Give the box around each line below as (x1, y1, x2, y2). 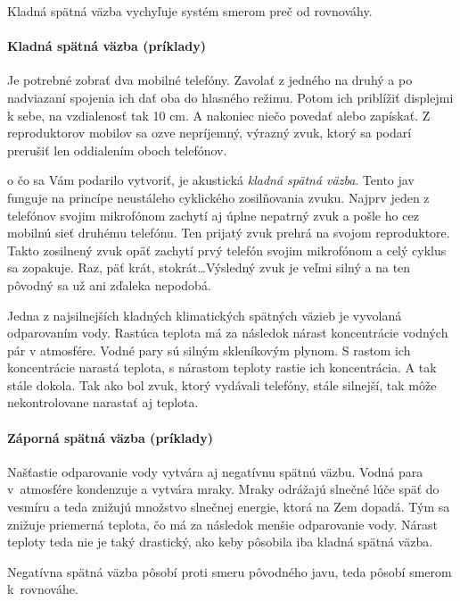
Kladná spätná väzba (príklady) (7, 37, 207, 55)
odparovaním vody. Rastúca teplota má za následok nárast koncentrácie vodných (7, 323, 448, 342)
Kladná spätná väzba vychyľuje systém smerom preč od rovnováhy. (7, 2, 373, 20)
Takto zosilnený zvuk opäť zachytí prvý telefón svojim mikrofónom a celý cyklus (7, 240, 447, 259)
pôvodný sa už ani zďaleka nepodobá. (7, 275, 211, 294)
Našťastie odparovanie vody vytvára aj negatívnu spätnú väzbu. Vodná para (7, 462, 423, 480)
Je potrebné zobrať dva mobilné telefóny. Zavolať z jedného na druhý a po (7, 71, 413, 89)
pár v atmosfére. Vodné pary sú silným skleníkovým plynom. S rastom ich (7, 340, 411, 359)
